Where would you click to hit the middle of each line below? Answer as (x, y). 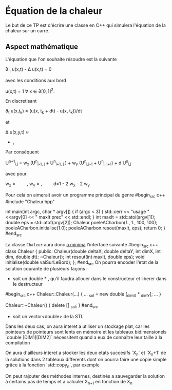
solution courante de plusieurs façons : (47, 269)
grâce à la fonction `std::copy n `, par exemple (53, 365)
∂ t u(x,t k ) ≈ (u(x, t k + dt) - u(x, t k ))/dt (44, 111)
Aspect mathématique (42, 47)
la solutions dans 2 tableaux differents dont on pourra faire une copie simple (86, 359)
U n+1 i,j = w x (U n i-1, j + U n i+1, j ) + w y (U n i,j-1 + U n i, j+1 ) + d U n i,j (68, 163)
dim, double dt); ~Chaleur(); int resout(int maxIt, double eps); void (75, 257)
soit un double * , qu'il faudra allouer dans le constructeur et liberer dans (90, 279)
